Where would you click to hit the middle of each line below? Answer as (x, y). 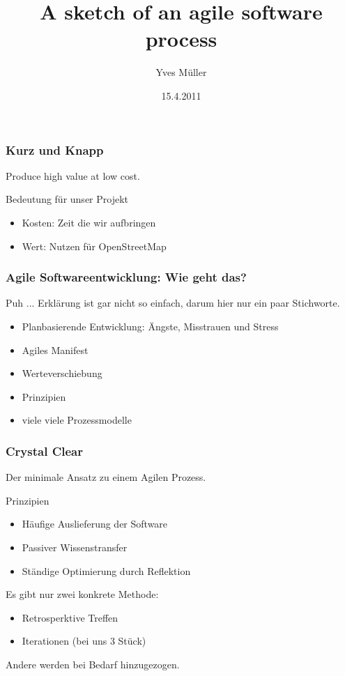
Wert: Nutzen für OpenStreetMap (94, 246)
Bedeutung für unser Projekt (67, 199)
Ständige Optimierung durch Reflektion (106, 570)
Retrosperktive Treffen (70, 617)
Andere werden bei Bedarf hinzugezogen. (93, 664)
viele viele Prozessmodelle (77, 420)
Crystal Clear (44, 451)
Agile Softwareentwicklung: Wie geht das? (126, 277)
